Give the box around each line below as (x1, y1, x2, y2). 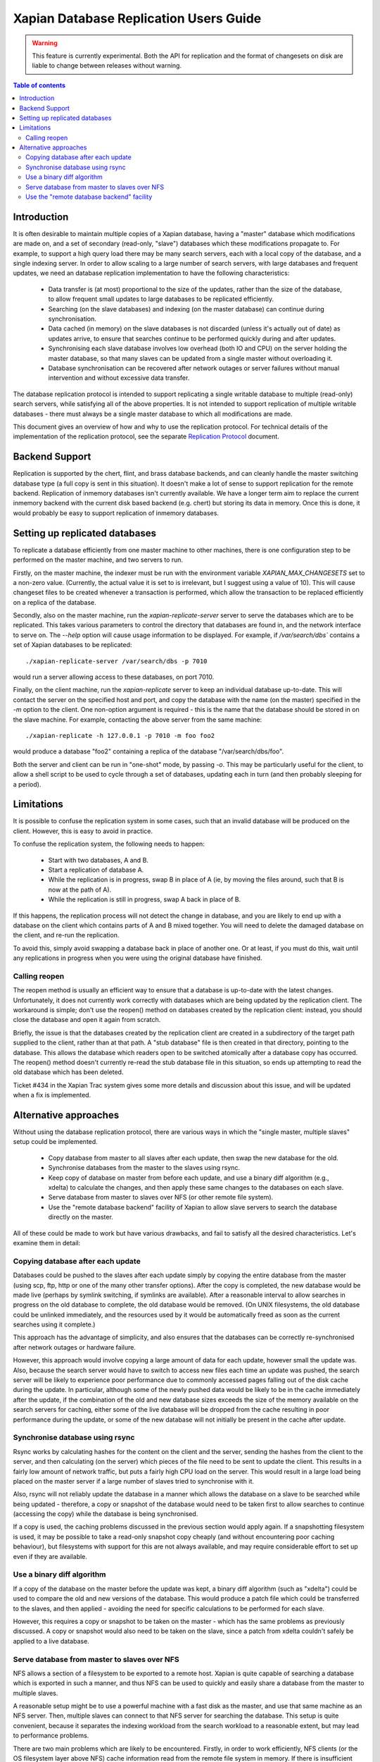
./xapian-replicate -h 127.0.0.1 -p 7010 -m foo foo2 (25, 732, 215, 739)
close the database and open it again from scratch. (13, 1016, 161, 1024)
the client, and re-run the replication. (13, 931, 120, 939)
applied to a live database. (13, 1637, 89, 1645)
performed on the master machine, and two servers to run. (13, 555, 183, 564)
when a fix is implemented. (13, 1091, 91, 1099)
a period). (13, 780, 42, 789)
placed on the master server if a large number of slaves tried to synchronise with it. (13, 1477, 255, 1485)
